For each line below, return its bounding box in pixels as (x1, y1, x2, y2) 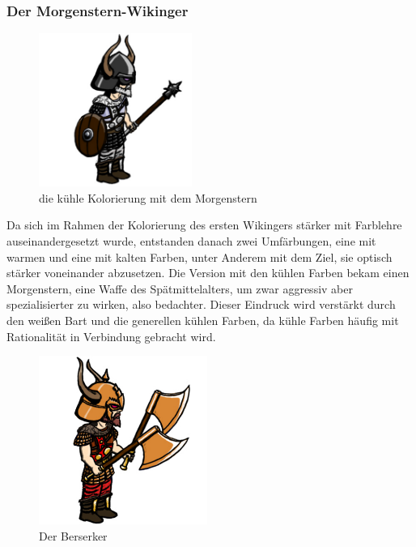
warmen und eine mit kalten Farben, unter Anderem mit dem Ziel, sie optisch (6, 248, 393, 265)
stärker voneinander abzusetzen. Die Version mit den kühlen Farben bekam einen (6, 264, 410, 281)
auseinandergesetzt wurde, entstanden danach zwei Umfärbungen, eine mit (6, 232, 376, 249)
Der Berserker (39, 527, 108, 544)
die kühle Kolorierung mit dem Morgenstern (39, 189, 257, 206)
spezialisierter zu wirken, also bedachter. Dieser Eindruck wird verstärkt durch (6, 296, 396, 313)
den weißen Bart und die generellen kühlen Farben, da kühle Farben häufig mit (6, 311, 399, 328)
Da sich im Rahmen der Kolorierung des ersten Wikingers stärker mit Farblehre (6, 216, 402, 233)
